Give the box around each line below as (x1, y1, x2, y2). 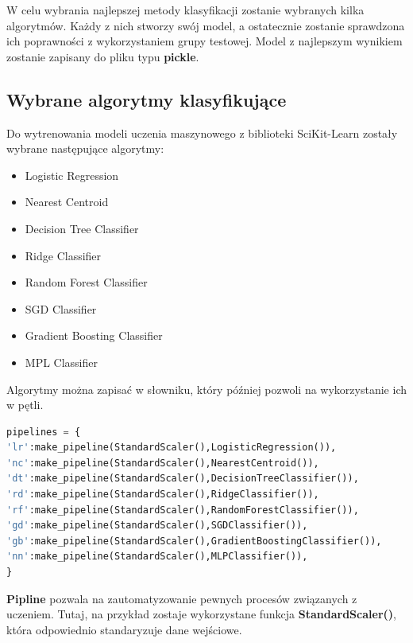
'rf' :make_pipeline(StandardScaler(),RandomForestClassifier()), (6, 504, 359, 516)
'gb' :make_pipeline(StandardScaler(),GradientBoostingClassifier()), (6, 535, 382, 547)
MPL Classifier (25, 353, 98, 370)
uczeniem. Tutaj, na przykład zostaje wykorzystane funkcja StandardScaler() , (6, 606, 396, 622)
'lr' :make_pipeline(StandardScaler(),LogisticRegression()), (6, 442, 337, 454)
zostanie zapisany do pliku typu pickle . (6, 48, 199, 64)
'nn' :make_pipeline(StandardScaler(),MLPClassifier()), (6, 551, 308, 563)
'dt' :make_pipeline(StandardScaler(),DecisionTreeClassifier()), (6, 473, 359, 485)
